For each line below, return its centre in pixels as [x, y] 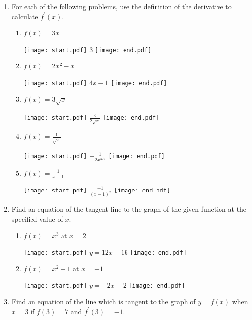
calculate [25, 16]
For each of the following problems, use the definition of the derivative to [122, 6]
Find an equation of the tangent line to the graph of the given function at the [129, 209]
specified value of [37, 219]
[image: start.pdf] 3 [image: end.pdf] [87, 49]
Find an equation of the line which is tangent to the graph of [104, 302]
